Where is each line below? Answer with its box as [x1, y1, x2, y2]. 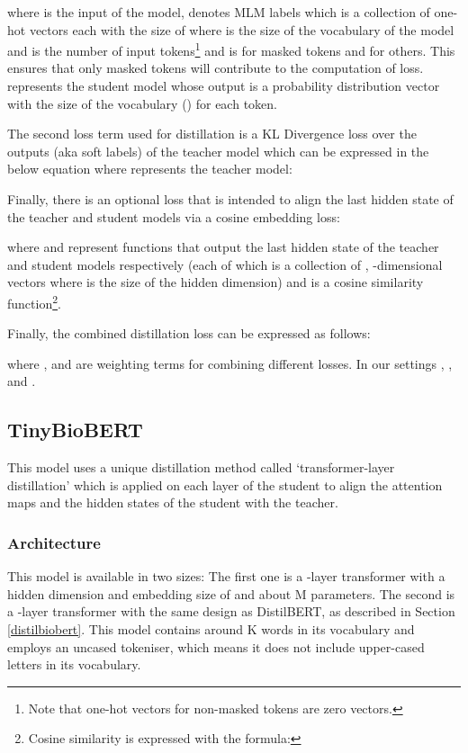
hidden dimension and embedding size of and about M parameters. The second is [7, 584, 455, 603]
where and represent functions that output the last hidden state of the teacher [7, 238, 439, 256]
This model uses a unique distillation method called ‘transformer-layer [7, 458, 395, 477]
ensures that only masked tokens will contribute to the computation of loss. [7, 58, 424, 77]
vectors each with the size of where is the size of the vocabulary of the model [29, 20, 454, 39]
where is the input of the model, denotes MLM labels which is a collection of [7, 3, 430, 21]
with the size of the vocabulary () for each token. [7, 94, 277, 112]
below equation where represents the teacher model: [7, 159, 292, 178]
